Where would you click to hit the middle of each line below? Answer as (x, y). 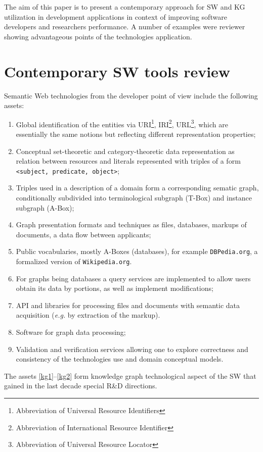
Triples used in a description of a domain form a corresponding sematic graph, (137, 188)
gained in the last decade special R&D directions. (81, 386)
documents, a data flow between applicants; (83, 234)
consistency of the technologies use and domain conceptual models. (120, 359)
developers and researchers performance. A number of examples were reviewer (125, 27)
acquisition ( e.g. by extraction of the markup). (88, 315)
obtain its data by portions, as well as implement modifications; (115, 288)
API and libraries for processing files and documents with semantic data (128, 305)
